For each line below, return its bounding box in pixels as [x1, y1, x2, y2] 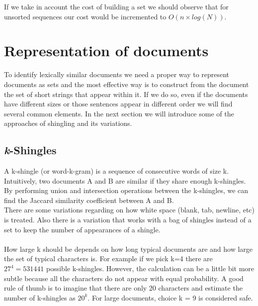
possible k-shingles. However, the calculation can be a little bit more [46, 263, 255, 274]
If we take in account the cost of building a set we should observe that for [4, 1, 229, 11]
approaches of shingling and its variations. [4, 118, 132, 128]
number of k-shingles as [4, 292, 76, 303]
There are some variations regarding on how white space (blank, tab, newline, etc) [4, 204, 255, 215]
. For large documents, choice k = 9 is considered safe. [87, 292, 253, 303]
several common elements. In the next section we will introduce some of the [4, 108, 234, 118]
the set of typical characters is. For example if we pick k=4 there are [4, 253, 213, 264]
